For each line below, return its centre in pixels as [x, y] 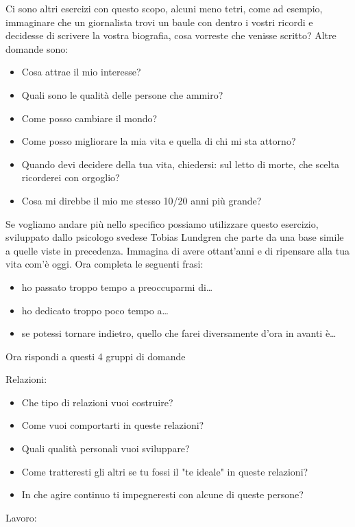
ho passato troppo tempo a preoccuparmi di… [117, 286]
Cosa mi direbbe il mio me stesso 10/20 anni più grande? [142, 200]
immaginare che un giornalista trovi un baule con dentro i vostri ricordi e [159, 22]
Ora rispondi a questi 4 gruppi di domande [96, 356]
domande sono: [37, 48]
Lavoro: [21, 517]
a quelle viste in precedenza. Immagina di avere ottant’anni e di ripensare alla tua [177, 250]
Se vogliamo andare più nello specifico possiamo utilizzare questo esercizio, [162, 223]
